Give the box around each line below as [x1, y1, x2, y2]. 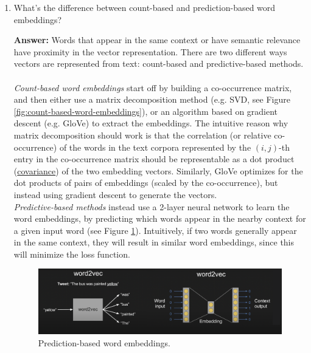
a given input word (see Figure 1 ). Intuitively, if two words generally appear [13, 224, 297, 236]
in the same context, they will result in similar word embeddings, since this [13, 236, 295, 248]
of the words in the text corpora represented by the [59, 140, 251, 153]
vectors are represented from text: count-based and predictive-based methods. [13, 57, 304, 70]
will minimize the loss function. [13, 247, 130, 260]
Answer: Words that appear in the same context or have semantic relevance [13, 33, 301, 46]
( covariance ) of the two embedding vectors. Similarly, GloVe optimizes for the [13, 164, 303, 177]
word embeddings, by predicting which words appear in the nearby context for [13, 212, 306, 225]
